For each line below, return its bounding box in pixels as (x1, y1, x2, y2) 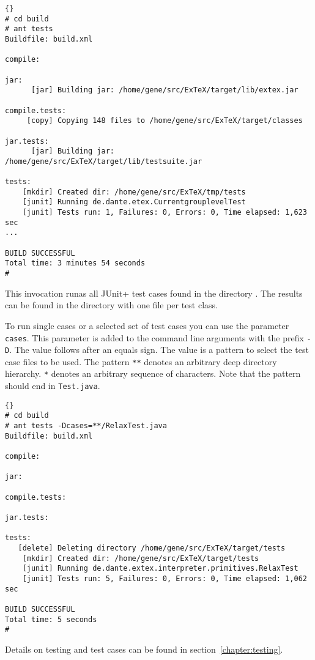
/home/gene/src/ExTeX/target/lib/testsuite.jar (5, 157, 202, 166)
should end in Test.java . (5, 379, 100, 392)
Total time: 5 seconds (5, 615, 97, 624)
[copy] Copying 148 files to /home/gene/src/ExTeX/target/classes (26, 116, 303, 125)
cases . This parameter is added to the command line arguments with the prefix (5, 331, 304, 344)
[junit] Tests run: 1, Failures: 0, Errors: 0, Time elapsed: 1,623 (22, 208, 307, 217)
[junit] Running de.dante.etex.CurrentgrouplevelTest (22, 198, 246, 207)
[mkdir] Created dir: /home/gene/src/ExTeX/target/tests (22, 554, 259, 563)
